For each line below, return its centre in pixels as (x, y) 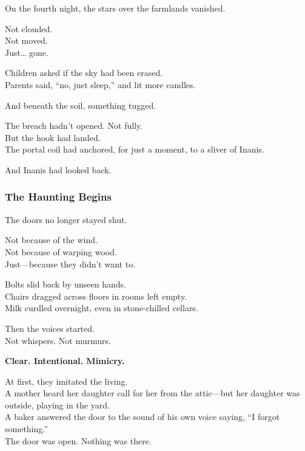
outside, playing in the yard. (57, 405)
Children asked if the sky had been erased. (84, 73)
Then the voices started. (50, 328)
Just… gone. (27, 52)
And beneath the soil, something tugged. (81, 105)
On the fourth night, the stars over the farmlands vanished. (115, 8)
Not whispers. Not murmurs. (58, 340)
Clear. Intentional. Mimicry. (65, 361)
